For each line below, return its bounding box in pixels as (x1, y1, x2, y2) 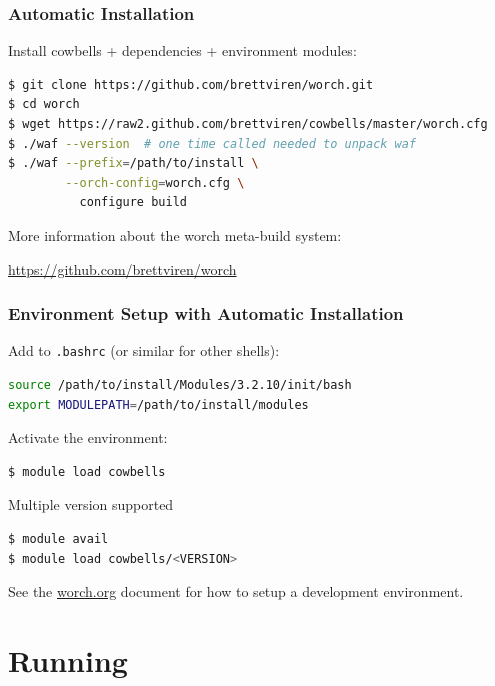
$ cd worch (8, 97, 80, 112)
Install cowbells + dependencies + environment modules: (8, 40, 357, 61)
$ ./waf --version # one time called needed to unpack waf (8, 136, 417, 151)
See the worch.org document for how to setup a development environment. (8, 581, 464, 602)
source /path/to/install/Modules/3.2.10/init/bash (8, 378, 352, 393)
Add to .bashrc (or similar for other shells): (8, 340, 280, 361)
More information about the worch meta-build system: (8, 224, 342, 245)
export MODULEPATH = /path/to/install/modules (8, 397, 309, 412)
